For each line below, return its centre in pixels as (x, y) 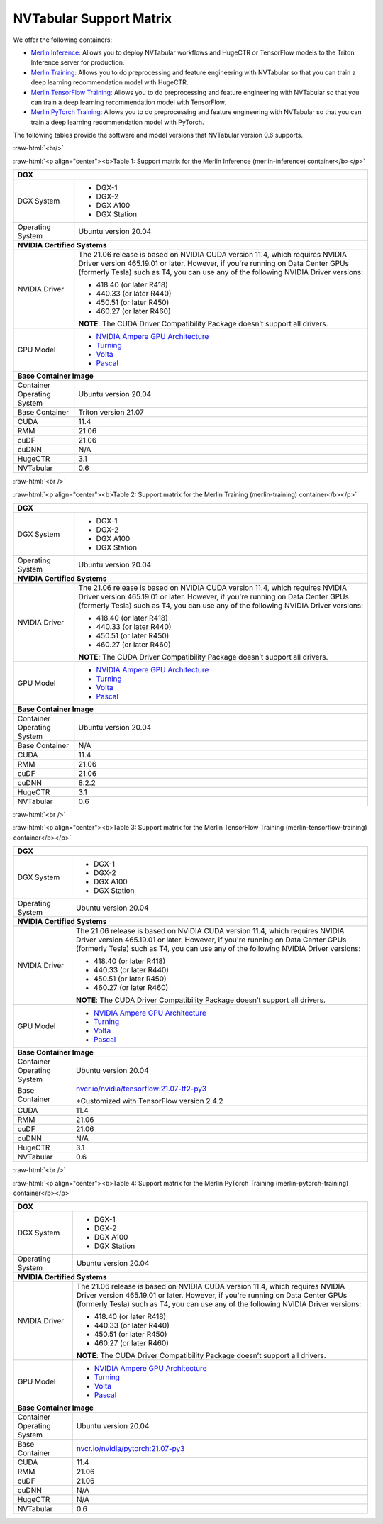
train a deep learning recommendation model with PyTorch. (117, 122)
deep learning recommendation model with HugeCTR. (110, 82)
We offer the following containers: (63, 40)
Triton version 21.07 (111, 413)
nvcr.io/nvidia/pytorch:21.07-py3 (131, 1449)
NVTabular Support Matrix (93, 18)
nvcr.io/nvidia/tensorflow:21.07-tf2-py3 (141, 1089)
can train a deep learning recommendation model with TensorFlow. (129, 102)
